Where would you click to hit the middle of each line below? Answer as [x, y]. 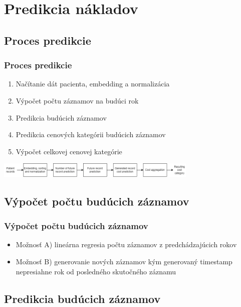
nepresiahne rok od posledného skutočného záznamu [96, 271]
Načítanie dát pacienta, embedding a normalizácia [93, 84]
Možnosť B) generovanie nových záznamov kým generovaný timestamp [124, 261]
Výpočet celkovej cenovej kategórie [69, 151]
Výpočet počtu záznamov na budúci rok [77, 100]
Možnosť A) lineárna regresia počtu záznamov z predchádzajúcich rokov [126, 244]
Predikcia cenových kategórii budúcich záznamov [91, 134]
